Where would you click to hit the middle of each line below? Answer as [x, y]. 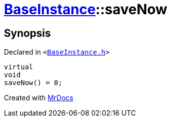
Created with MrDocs [39, 98]
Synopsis [27, 33]
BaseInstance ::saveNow [86, 9]
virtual [19, 67]
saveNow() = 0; [33, 83]
